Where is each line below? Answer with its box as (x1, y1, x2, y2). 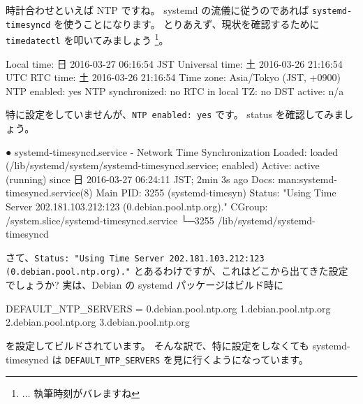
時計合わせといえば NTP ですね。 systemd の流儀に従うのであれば (6, 3, 309, 17)
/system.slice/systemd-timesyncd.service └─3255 (6, 212, 214, 227)
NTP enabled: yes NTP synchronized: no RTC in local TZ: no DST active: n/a (6, 83, 344, 98)
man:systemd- (278, 171, 337, 186)
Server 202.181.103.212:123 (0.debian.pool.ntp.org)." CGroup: (6, 199, 268, 214)
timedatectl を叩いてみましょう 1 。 (6, 31, 169, 47)
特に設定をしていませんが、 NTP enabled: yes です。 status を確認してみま (6, 107, 344, 122)
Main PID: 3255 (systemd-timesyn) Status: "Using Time (96, 185, 336, 200)
